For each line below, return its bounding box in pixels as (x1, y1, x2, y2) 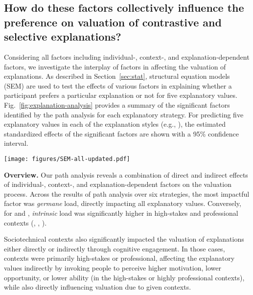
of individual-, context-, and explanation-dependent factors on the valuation (4, 179, 231, 189)
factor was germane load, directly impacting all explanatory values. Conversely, (4, 198, 241, 208)
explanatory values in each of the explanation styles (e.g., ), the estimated (4, 119, 226, 129)
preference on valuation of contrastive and (4, 14, 222, 29)
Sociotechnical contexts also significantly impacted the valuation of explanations (4, 234, 244, 244)
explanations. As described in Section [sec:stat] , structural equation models (4, 71, 230, 81)
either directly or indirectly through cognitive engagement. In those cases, (4, 243, 225, 253)
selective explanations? (4, 29, 121, 44)
